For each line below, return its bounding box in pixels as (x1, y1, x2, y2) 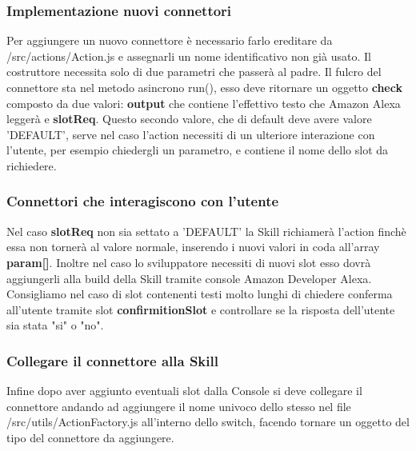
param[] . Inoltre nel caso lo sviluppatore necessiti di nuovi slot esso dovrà (6, 253, 371, 270)
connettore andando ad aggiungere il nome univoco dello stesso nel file (6, 397, 351, 414)
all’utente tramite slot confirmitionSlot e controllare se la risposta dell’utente (6, 301, 395, 317)
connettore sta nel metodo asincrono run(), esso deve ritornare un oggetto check (6, 79, 402, 95)
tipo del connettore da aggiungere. (6, 429, 174, 445)
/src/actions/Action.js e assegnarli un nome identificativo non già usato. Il (6, 47, 371, 64)
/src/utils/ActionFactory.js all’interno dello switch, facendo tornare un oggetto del (6, 413, 410, 430)
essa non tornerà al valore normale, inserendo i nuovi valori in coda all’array (6, 238, 380, 255)
